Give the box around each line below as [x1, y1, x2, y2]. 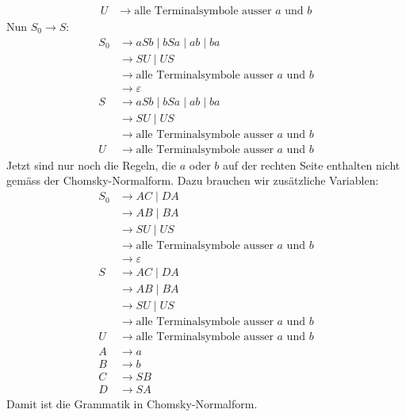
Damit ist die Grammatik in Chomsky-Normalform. [6, 395, 258, 411]
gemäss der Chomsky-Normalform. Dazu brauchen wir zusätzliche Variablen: [6, 172, 379, 189]
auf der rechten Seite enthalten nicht [222, 156, 400, 173]
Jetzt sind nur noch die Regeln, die [6, 156, 177, 173]
